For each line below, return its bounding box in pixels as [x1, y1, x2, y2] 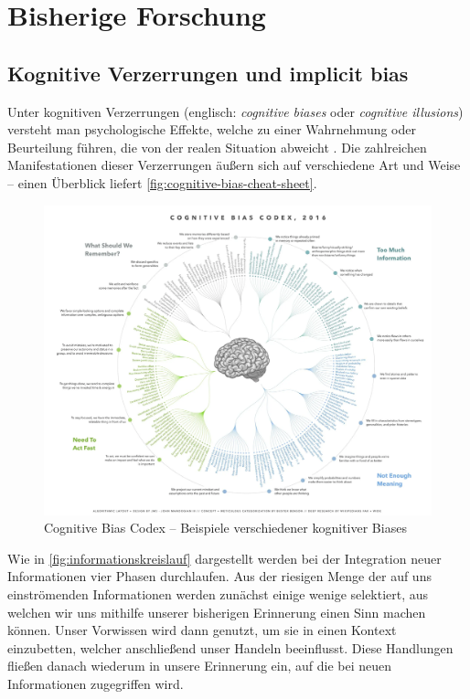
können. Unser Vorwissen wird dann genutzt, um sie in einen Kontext [7, 620, 397, 640]
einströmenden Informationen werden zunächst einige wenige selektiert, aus [7, 585, 429, 604]
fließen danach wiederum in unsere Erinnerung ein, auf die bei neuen [7, 656, 392, 675]
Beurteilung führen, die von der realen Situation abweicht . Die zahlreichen [7, 137, 427, 156]
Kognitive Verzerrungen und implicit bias [7, 58, 409, 87]
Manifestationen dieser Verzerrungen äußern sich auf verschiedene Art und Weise [7, 155, 461, 175]
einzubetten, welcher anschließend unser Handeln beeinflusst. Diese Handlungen [7, 638, 454, 657]
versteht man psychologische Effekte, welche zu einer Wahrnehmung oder [7, 120, 416, 139]
